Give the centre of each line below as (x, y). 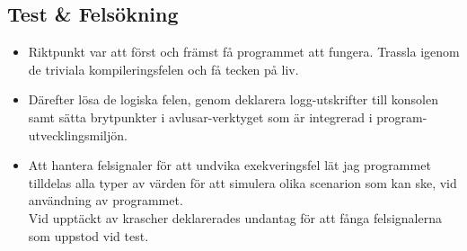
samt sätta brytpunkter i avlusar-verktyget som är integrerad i (200, 117)
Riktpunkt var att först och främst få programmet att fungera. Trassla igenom (244, 52)
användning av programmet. (106, 200)
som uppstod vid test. (88, 235)
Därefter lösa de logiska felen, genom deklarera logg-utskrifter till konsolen (233, 99)
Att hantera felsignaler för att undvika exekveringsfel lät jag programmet (229, 165)
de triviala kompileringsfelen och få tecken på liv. (163, 69)
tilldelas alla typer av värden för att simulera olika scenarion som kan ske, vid (242, 182)
